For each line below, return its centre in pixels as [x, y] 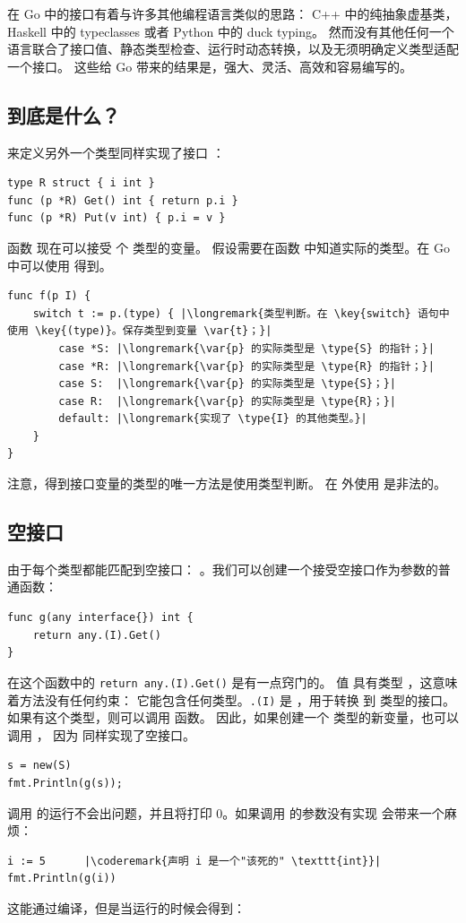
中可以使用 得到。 [60, 265]
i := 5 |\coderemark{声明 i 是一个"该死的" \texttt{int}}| [194, 861]
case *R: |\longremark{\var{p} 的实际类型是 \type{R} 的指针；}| [246, 366]
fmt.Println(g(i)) [62, 879]
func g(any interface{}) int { [100, 618]
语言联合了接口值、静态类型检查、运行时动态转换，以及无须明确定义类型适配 [233, 49]
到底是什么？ [64, 114]
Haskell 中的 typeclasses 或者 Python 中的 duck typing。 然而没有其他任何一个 [231, 31]
